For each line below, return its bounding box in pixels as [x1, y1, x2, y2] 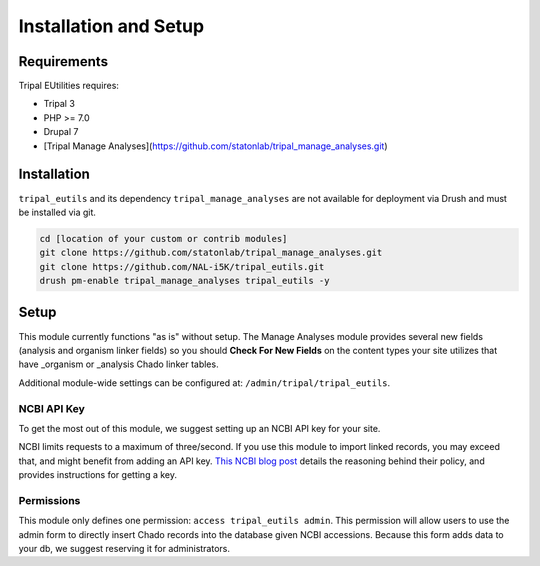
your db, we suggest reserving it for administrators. [18, 542, 230, 554]
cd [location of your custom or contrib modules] [39, 233, 288, 244]
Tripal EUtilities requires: [18, 80, 120, 92]
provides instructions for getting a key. [18, 469, 178, 481]
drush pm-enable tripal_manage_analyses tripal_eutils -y [39, 275, 330, 287]
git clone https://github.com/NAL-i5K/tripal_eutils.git [39, 261, 325, 272]
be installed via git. [18, 206, 97, 218]
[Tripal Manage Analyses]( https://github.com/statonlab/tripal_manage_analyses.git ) [43, 140, 389, 152]
